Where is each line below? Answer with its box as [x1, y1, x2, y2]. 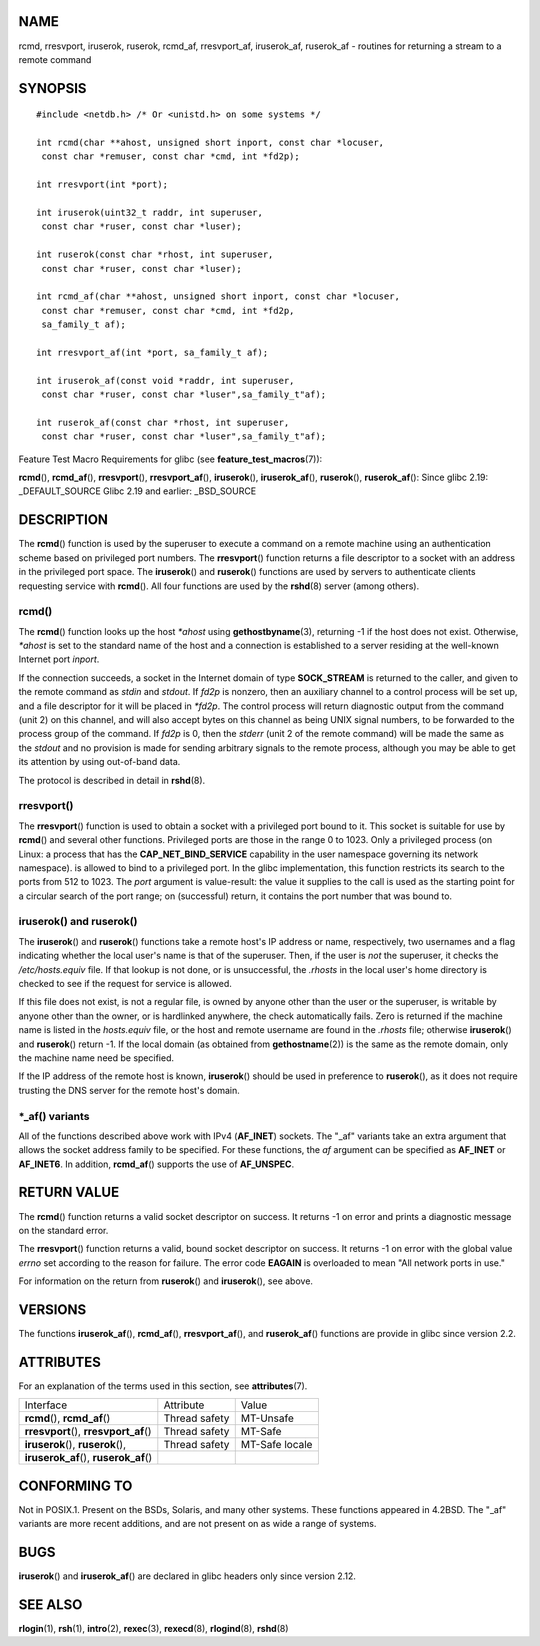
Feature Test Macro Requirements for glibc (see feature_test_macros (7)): [18, 453, 323, 465]
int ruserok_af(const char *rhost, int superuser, [36, 416, 290, 428]
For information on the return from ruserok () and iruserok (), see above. [18, 1275, 314, 1287]
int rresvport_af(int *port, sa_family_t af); [36, 346, 269, 358]
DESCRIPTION [18, 511, 109, 529]
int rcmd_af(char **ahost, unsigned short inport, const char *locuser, [36, 291, 400, 302]
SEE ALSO [18, 1596, 83, 1613]
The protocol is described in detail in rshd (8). [18, 774, 206, 786]
